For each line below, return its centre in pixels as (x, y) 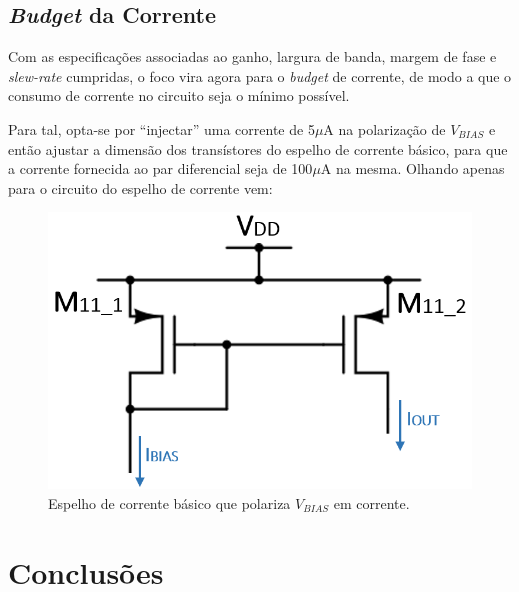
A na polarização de (384, 128)
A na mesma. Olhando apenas (412, 168)
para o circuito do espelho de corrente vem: (140, 187)
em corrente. (371, 502)
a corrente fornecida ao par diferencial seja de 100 (160, 168)
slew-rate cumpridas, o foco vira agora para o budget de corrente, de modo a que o (260, 75)
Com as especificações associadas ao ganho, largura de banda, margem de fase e (252, 56)
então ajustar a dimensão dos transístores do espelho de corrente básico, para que (258, 148)
